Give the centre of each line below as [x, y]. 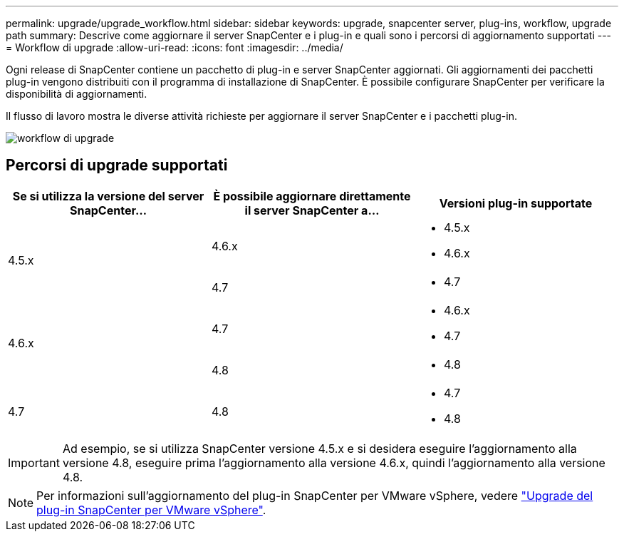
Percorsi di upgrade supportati [117, 165]
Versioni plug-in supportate [516, 203]
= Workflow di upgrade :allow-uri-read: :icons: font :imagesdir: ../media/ [175, 47]
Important [34, 462]
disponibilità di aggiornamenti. [77, 94]
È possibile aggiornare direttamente [312, 196]
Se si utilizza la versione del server [108, 196]
